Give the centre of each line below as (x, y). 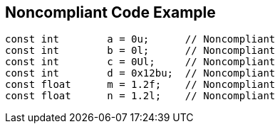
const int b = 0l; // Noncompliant (140, 51)
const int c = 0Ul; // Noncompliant (140, 62)
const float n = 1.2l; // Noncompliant (140, 96)
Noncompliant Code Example (110, 12)
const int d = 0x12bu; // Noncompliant (140, 73)
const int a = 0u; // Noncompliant (140, 39)
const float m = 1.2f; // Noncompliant (140, 85)
